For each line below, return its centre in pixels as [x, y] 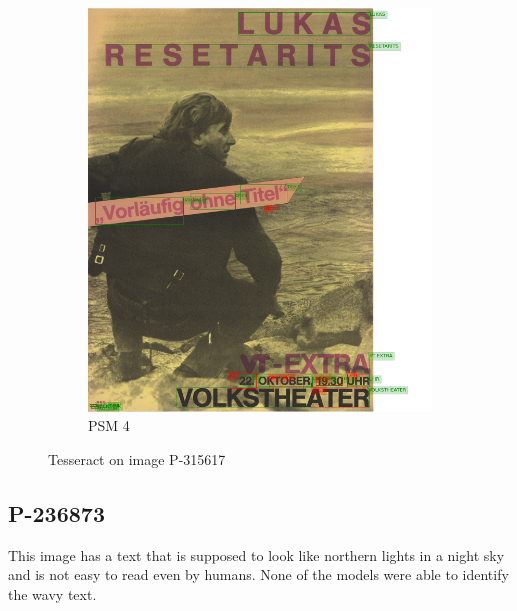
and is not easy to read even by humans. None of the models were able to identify [258, 574]
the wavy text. [52, 594]
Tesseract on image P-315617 [137, 459]
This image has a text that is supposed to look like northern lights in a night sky [256, 554]
